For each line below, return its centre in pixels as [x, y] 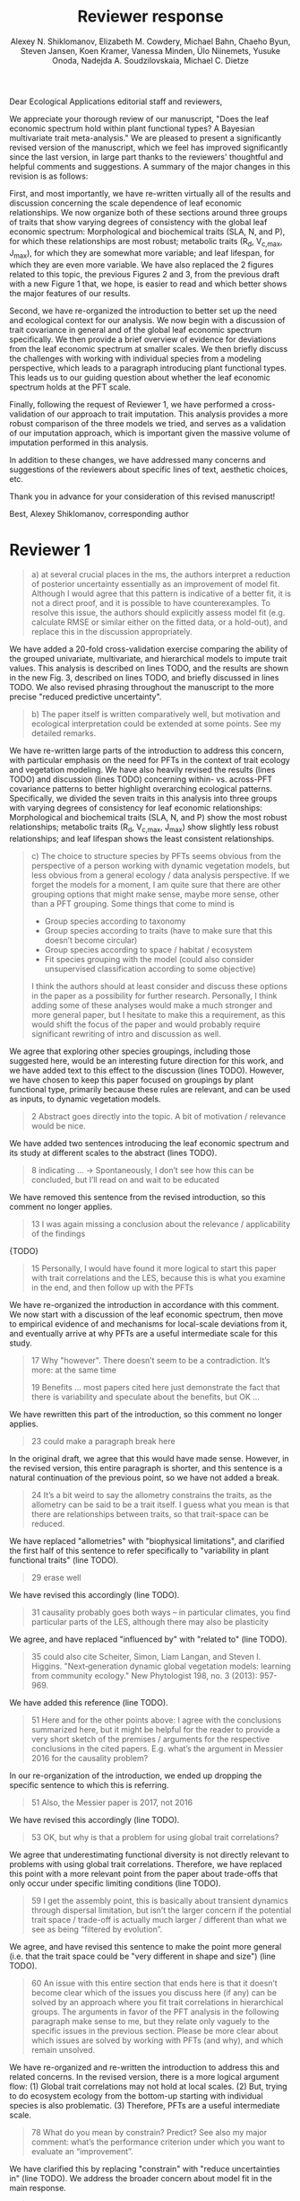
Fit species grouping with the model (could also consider [150, 960]
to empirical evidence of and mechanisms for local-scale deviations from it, [149, 1324]
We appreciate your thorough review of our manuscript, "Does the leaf [139, 118]
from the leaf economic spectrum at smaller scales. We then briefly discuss [149, 348]
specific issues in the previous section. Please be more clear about [155, 2031]
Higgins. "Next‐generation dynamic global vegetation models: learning [161, 1666]
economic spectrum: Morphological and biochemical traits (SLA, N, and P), [147, 232]
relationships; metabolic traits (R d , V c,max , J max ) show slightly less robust [144, 828]
